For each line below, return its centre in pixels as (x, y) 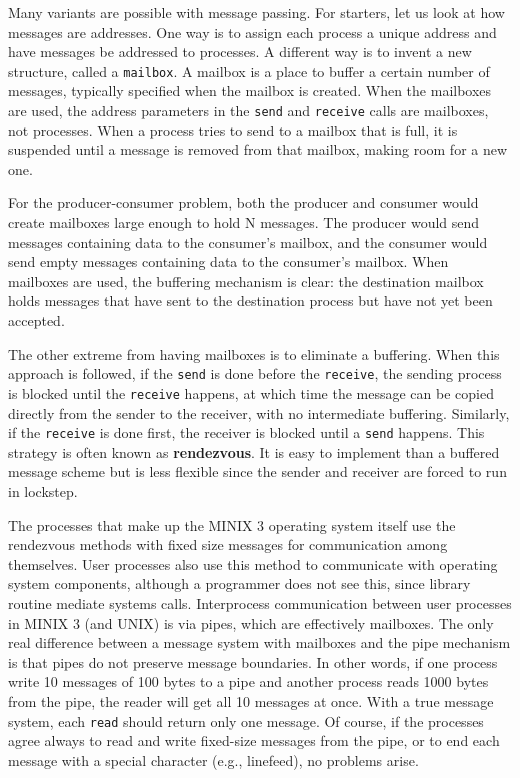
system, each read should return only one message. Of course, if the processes (246, 720)
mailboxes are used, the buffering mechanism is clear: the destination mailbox (246, 280)
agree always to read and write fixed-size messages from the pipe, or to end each (254, 740)
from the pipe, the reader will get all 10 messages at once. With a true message (251, 700)
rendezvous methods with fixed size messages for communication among (228, 544)
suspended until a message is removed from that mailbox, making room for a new (258, 149)
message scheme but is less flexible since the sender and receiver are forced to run (257, 471)
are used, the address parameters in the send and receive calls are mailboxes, (248, 110)
